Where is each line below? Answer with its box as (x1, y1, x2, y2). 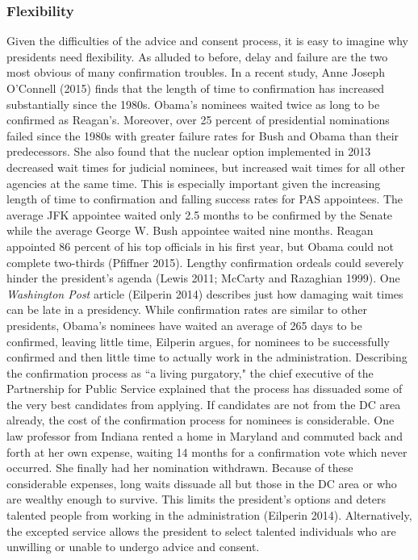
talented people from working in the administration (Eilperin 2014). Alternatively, (6, 507, 412, 524)
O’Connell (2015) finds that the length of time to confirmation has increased (6, 80, 385, 96)
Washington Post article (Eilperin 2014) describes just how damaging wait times (6, 285, 403, 302)
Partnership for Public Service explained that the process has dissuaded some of (6, 380, 403, 397)
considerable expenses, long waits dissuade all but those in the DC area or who (6, 474, 397, 491)
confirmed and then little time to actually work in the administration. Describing (6, 349, 408, 366)
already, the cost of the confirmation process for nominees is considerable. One (6, 412, 395, 428)
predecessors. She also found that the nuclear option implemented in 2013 (6, 143, 371, 160)
